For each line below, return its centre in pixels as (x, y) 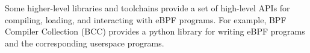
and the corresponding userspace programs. (85, 43)
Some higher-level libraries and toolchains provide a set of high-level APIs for (147, 8)
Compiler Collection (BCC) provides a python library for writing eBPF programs (155, 31)
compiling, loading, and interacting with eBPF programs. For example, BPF (146, 19)
